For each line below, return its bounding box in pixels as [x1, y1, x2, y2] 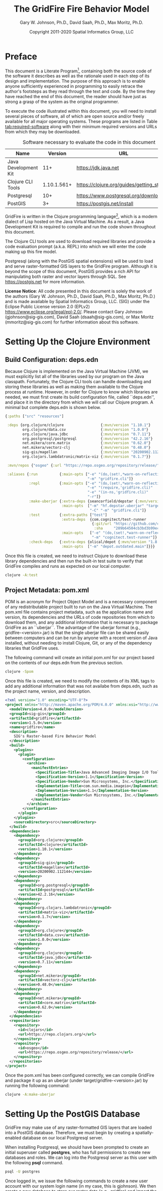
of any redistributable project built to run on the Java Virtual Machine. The [5, 604, 153, 610]
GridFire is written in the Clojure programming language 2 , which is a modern [5, 213, 158, 219]
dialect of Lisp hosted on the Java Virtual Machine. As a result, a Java [5, 219, 145, 224]
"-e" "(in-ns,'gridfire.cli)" [87, 490, 149, 495]
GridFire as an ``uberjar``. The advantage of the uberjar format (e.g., [5, 625, 141, 630]
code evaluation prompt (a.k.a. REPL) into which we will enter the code [5, 244, 147, 249]
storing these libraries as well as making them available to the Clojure [5, 384, 144, 390]
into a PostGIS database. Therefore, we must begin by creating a [5, 1129, 134, 1135]
